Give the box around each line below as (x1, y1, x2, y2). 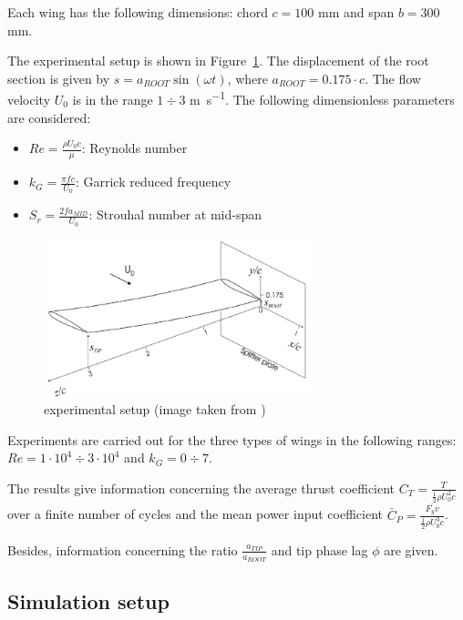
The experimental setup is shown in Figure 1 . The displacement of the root (7, 51, 429, 70)
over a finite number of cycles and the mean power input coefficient (7, 504, 383, 523)
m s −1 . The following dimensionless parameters (190, 87, 455, 109)
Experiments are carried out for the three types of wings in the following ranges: (7, 430, 457, 449)
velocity (7, 90, 51, 109)
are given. (384, 540, 438, 559)
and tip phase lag (271, 540, 368, 559)
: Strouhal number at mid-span (88, 205, 262, 224)
